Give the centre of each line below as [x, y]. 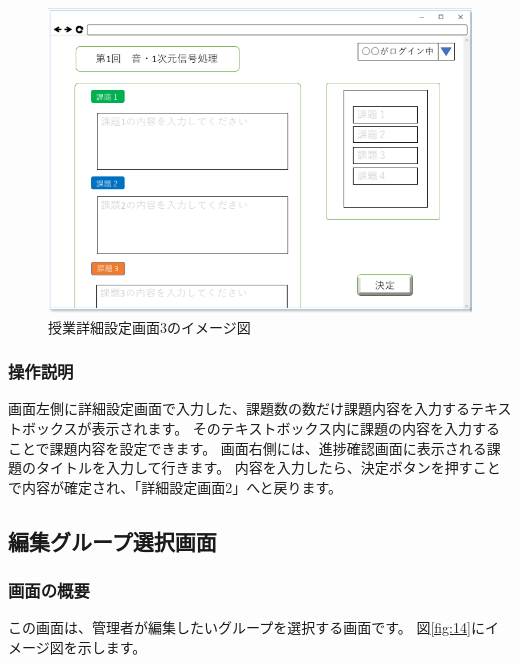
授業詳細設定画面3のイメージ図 [149, 326]
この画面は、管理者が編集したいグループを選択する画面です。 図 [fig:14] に [246, 627]
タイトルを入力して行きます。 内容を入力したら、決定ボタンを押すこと [268, 467]
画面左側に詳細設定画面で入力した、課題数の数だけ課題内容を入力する [239, 408]
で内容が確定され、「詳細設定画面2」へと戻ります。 [175, 486]
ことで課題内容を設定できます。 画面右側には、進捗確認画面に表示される [247, 447]
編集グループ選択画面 [112, 540]
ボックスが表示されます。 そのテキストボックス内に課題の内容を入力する [260, 428]
